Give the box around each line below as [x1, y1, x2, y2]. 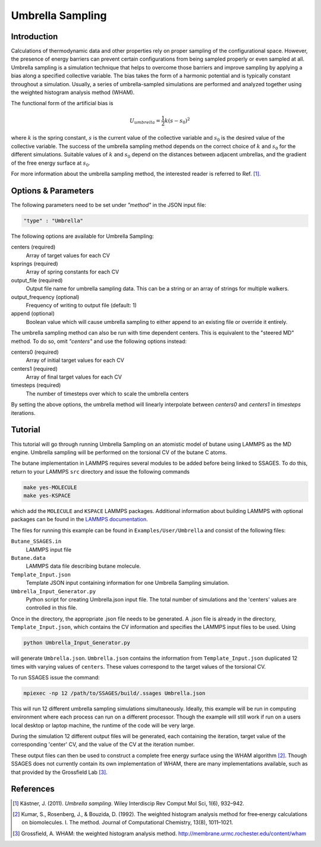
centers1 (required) [11, 365, 58, 372]
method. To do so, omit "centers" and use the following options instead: [11, 338, 187, 345]
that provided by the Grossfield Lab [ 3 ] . [11, 769, 108, 776]
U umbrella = [129, 117, 160, 125]
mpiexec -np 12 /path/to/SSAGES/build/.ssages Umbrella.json [23, 689, 206, 697]
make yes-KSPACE [23, 492, 71, 499]
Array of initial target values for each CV [26, 357, 124, 364]
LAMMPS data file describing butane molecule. [26, 562, 141, 570]
